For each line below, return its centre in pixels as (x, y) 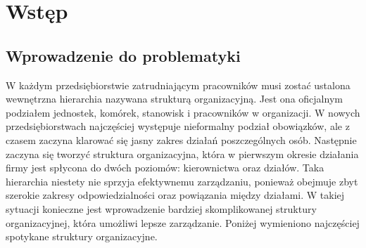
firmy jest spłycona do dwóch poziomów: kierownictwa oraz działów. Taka (165, 168)
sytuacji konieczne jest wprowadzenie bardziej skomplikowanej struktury (161, 208)
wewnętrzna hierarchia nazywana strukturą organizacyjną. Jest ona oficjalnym (174, 99)
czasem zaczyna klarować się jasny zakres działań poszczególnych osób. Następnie (181, 139)
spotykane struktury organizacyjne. (82, 236)
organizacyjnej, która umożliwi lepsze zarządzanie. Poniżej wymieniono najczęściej (183, 222)
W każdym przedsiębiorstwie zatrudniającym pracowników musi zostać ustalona (178, 85)
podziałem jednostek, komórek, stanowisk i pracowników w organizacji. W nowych (183, 112)
